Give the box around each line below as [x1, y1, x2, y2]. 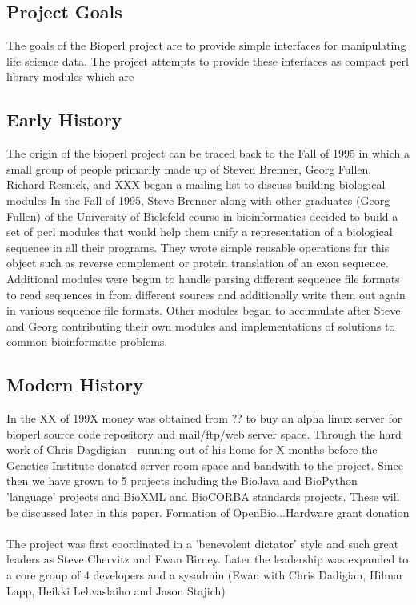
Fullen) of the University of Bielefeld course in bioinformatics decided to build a [6, 207, 398, 224]
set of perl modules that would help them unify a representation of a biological [6, 223, 393, 240]
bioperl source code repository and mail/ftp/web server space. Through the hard [6, 425, 402, 442]
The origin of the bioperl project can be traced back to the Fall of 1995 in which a [6, 145, 410, 162]
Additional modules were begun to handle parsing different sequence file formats [6, 270, 400, 286]
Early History [6, 107, 122, 132]
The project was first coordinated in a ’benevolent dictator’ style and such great [6, 535, 399, 551]
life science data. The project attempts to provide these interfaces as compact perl [6, 52, 409, 69]
